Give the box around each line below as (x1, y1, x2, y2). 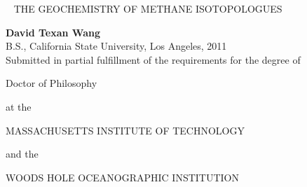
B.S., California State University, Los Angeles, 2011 (6, 39, 227, 53)
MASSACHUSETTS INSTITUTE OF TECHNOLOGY (6, 123, 245, 137)
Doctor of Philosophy (6, 76, 97, 90)
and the (6, 146, 39, 161)
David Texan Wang (6, 25, 100, 39)
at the (6, 99, 32, 113)
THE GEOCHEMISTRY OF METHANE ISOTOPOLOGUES (13, 1, 282, 15)
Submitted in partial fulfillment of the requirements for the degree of (6, 52, 301, 67)
